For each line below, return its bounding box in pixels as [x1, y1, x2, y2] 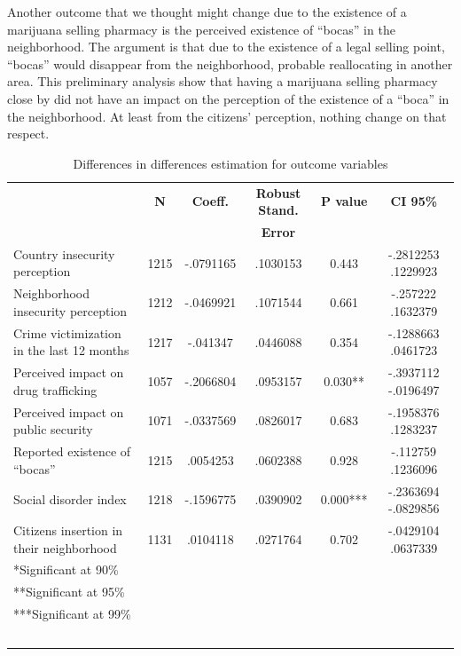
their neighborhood [13, 538, 117, 557]
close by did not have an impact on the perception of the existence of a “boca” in [7, 89, 449, 107]
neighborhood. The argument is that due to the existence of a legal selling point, [7, 37, 445, 56]
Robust [255, 183, 301, 202]
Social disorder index [13, 490, 127, 509]
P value [320, 192, 368, 210]
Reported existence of [13, 442, 131, 461]
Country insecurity [13, 244, 115, 263]
